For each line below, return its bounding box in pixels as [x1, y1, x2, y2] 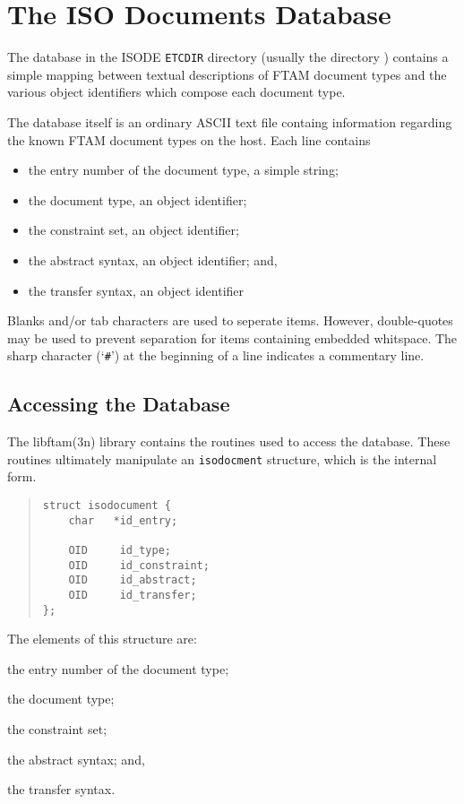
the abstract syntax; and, [7, 749, 145, 768]
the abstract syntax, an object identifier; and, [28, 250, 278, 269]
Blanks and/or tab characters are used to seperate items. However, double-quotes [7, 311, 453, 330]
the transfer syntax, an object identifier [28, 281, 245, 299]
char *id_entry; [68, 514, 178, 527]
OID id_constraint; [68, 558, 210, 572]
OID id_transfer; [68, 588, 197, 601]
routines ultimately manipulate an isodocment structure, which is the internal [7, 449, 437, 468]
